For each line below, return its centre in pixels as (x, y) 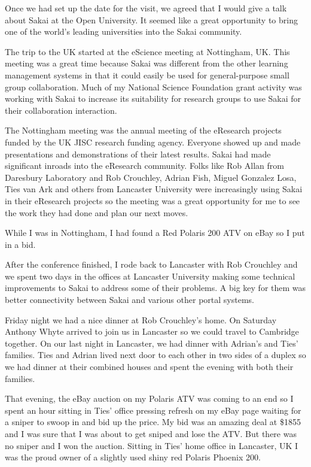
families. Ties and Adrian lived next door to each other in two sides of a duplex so (155, 355)
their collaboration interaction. (61, 110)
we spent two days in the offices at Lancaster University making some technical (150, 276)
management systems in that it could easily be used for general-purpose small (147, 75)
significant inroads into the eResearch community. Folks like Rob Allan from (144, 166)
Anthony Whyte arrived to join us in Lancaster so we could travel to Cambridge (152, 331)
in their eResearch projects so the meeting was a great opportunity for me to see (153, 200)
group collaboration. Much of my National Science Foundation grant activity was (153, 87)
